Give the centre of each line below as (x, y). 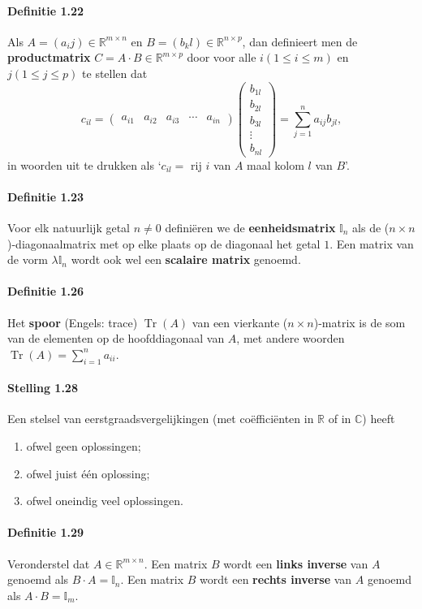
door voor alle (222, 57)
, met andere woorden (291, 338)
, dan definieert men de (300, 41)
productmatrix (49, 57)
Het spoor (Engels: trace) (73, 322)
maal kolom (276, 164)
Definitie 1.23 (46, 196)
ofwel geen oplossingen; (84, 445)
